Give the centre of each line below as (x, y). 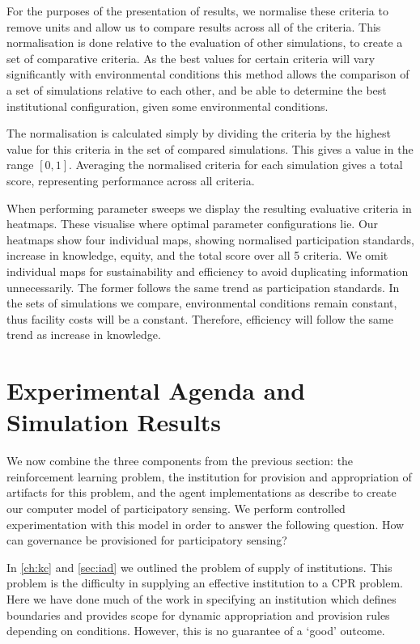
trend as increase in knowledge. (84, 335)
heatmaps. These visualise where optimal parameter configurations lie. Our (193, 224)
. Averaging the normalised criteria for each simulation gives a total (236, 165)
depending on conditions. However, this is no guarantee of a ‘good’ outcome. (196, 631)
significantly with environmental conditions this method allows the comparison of (208, 74)
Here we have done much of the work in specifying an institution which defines (202, 598)
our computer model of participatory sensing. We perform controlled (176, 508)
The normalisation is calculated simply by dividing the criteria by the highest (199, 133)
